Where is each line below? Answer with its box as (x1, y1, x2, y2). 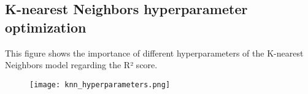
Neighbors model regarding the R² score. (5, 58, 158, 71)
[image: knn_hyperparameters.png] (29, 80, 171, 89)
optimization (5, 17, 87, 36)
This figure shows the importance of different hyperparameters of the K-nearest (5, 46, 304, 59)
